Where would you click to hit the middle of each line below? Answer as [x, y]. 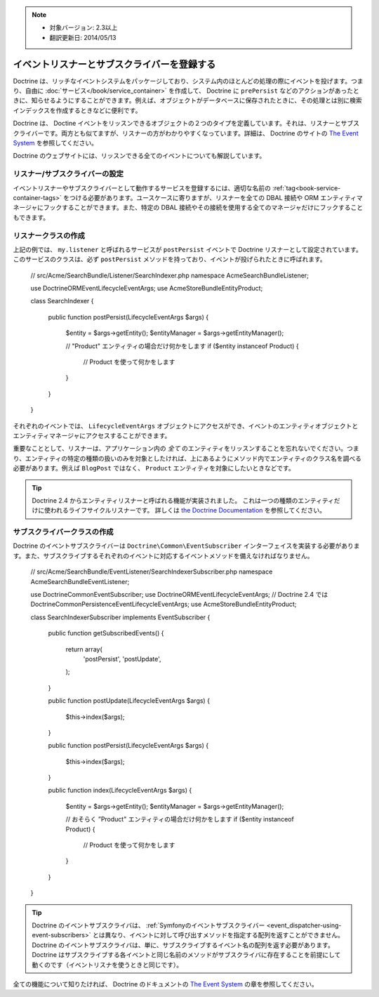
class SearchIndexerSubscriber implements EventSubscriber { [120, 617]
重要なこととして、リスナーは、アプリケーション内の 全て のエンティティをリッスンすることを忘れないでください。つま [186, 449]
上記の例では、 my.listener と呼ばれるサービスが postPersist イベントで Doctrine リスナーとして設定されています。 [188, 249]
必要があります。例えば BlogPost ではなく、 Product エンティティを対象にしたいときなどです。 [154, 468]
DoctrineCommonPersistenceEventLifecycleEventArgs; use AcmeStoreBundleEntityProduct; [164, 605]
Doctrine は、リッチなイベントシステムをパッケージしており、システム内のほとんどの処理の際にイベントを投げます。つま [188, 81]
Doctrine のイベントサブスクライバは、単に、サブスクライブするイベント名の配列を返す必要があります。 [183, 945]
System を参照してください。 [55, 143]
